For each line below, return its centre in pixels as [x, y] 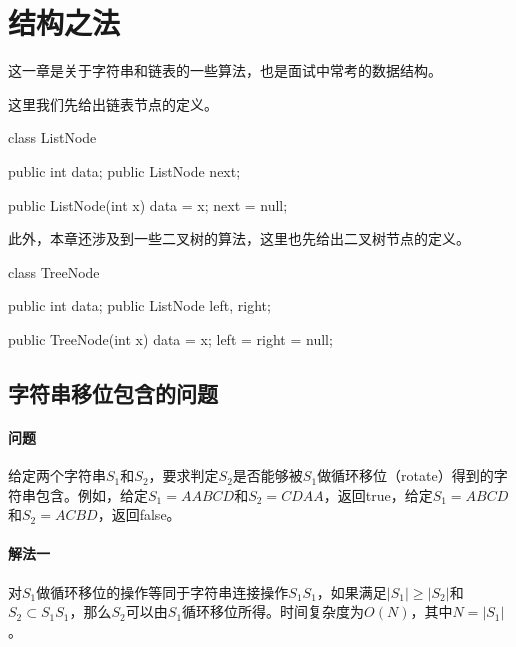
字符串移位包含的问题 [113, 392]
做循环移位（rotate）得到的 [405, 475]
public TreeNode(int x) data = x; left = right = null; [170, 338]
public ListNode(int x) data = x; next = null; [148, 204]
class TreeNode [54, 271]
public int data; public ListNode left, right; [139, 305]
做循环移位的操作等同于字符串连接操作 [162, 591]
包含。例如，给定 [91, 494]
